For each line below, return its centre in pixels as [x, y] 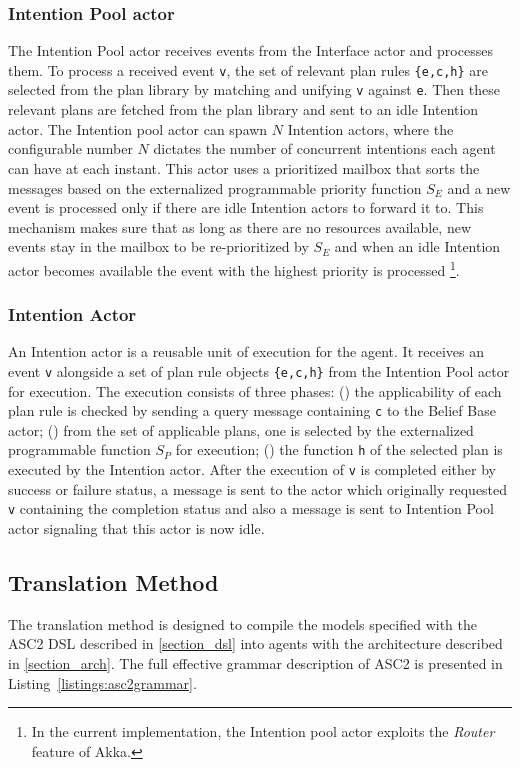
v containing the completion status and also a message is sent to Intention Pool [251, 508]
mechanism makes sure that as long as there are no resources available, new [240, 226]
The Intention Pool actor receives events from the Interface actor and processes [250, 50]
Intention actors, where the [370, 128]
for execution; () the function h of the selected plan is [339, 449]
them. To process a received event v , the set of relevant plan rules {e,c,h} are [248, 69]
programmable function [79, 449]
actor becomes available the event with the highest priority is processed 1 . [234, 268]
